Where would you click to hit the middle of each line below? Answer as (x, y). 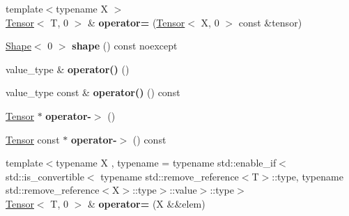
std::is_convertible (45, 176)
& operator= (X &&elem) (146, 203)
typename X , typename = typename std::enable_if (166, 163)
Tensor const (33, 139)
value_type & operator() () (68, 69)
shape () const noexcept (125, 46)
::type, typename (308, 176)
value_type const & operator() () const (93, 92)
